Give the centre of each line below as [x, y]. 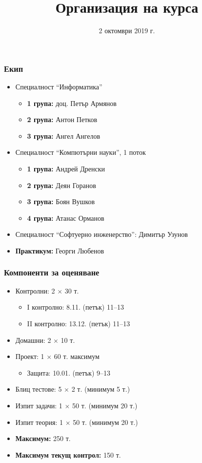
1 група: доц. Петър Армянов [72, 103]
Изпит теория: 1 [39, 422]
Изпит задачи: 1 [39, 405]
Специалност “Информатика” [59, 87]
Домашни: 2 [33, 340]
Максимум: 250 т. [43, 438]
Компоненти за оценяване [52, 272]
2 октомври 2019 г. [127, 31]
